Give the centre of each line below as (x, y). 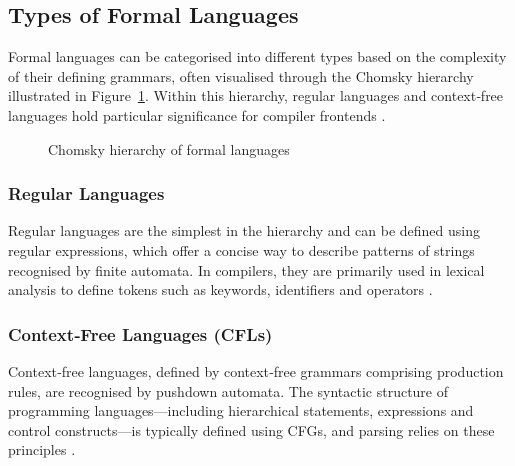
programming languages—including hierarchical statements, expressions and (241, 410)
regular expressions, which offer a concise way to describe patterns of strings (241, 249)
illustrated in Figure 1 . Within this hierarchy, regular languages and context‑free (256, 95)
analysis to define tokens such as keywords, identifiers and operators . (220, 289)
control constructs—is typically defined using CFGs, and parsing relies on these (251, 429)
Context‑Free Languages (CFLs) (140, 333)
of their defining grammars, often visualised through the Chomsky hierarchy (241, 75)
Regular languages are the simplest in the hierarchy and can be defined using (244, 230)
